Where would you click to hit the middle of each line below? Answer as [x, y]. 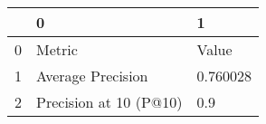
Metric [57, 49]
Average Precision [92, 76]
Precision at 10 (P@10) [109, 102]
